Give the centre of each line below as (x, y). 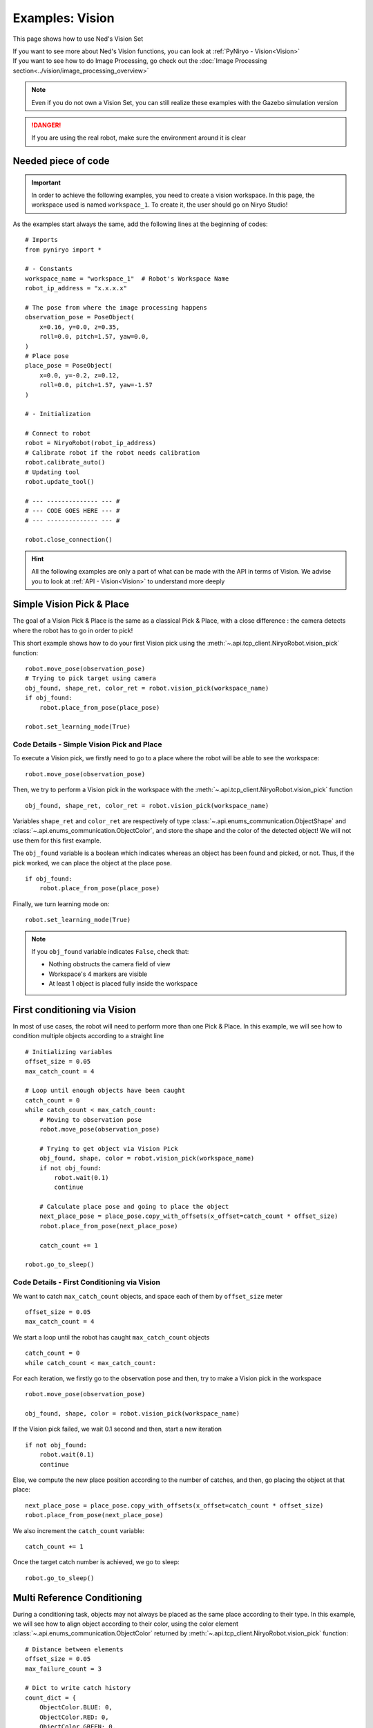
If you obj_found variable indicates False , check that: (110, 951)
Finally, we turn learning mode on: (61, 904)
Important (46, 182)
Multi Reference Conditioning (77, 1598)
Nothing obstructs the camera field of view (109, 964)
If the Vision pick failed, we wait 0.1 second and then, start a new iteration (117, 1429)
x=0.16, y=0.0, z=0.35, (79, 327)
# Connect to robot (58, 433)
